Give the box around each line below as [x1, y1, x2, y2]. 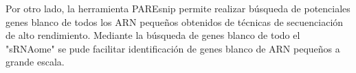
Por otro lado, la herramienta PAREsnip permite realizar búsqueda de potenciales [5, 1, 351, 15]
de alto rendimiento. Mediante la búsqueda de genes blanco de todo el [5, 28, 300, 42]
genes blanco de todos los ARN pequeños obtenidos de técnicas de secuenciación [5, 14, 344, 29]
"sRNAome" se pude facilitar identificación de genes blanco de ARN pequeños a [5, 41, 340, 55]
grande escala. [5, 55, 65, 69]
